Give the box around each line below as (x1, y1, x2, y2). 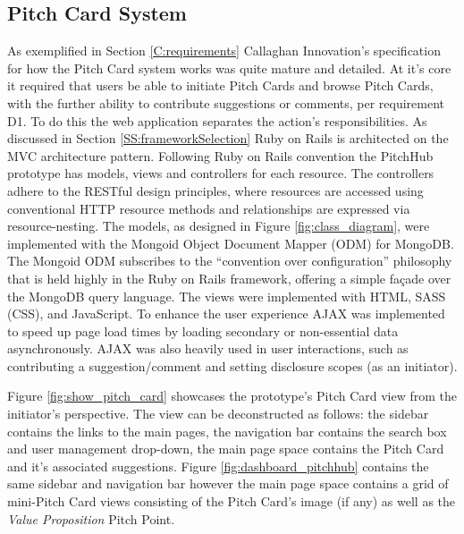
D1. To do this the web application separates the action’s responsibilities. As (7, 111, 427, 130)
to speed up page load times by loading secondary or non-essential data (7, 321, 399, 340)
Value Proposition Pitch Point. (7, 509, 175, 528)
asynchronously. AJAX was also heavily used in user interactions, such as (7, 339, 409, 358)
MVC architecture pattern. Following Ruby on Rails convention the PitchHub (7, 146, 434, 165)
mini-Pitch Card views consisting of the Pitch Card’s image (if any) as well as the (7, 492, 456, 511)
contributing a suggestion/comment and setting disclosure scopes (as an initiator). (7, 356, 458, 375)
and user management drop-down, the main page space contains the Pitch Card (7, 439, 444, 458)
